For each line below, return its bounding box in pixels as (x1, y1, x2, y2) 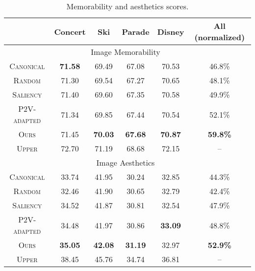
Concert (54, 25, 86, 37)
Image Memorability (91, 46, 160, 57)
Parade (122, 25, 150, 37)
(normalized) (194, 31, 245, 43)
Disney (157, 25, 184, 37)
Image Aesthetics (96, 157, 155, 168)
